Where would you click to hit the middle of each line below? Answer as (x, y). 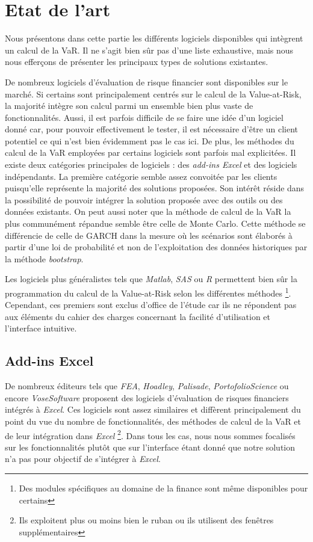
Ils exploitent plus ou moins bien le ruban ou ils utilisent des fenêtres (146, 520)
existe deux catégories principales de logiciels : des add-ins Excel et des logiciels (151, 165)
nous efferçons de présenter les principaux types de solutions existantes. (137, 62)
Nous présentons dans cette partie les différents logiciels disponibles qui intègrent (154, 38)
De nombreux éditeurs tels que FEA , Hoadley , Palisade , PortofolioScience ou (147, 386)
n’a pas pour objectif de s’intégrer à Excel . (83, 459)
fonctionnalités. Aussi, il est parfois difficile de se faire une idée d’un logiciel (144, 117)
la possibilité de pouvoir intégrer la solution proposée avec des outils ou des (144, 199)
